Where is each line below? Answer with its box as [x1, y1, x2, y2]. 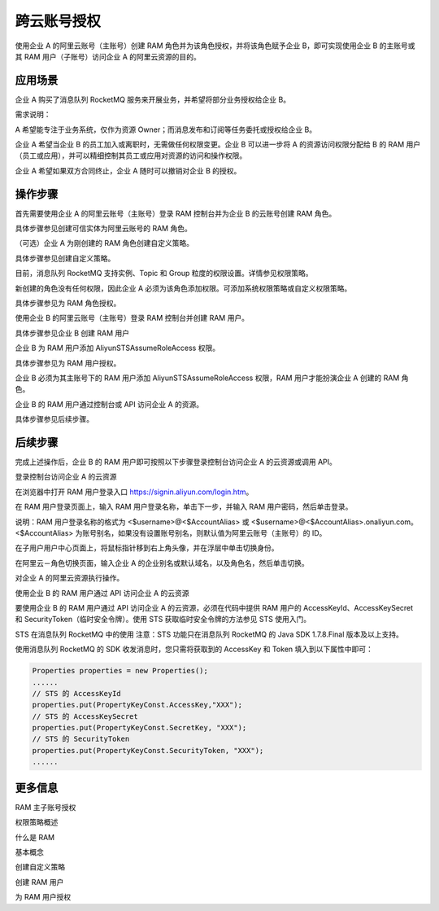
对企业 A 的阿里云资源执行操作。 [15, 573, 124, 583]
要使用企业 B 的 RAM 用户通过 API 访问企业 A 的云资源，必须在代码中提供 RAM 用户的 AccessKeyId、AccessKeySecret [15, 602, 414, 612]
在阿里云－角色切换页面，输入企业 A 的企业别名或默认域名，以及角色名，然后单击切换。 [15, 558, 309, 567]
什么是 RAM [15, 832, 55, 842]
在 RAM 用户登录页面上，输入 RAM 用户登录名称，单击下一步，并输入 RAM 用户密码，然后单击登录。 [15, 501, 353, 512]
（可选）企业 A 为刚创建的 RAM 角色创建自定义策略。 [15, 239, 194, 248]
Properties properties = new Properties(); [32, 666, 209, 676]
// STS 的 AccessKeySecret [32, 712, 138, 720]
